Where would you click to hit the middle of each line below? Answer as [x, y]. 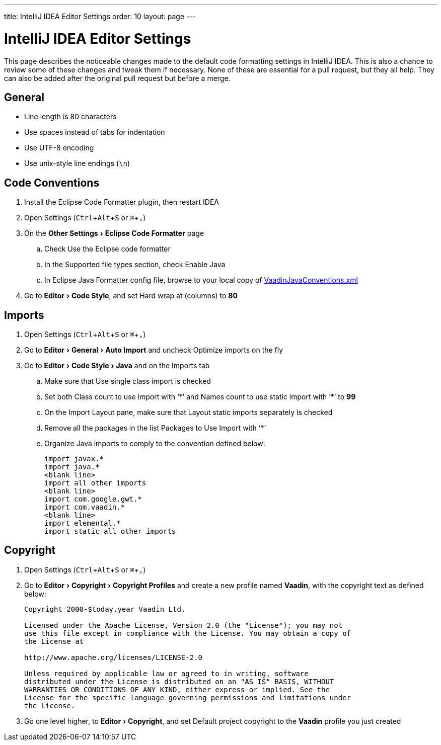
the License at [54, 641]
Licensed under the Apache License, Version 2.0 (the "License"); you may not [183, 625]
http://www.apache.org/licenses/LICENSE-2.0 [114, 657]
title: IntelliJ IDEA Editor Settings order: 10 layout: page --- [100, 16]
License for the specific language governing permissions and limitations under [188, 697]
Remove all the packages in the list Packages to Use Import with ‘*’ [155, 428]
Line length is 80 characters [70, 117]
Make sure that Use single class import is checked [128, 381]
